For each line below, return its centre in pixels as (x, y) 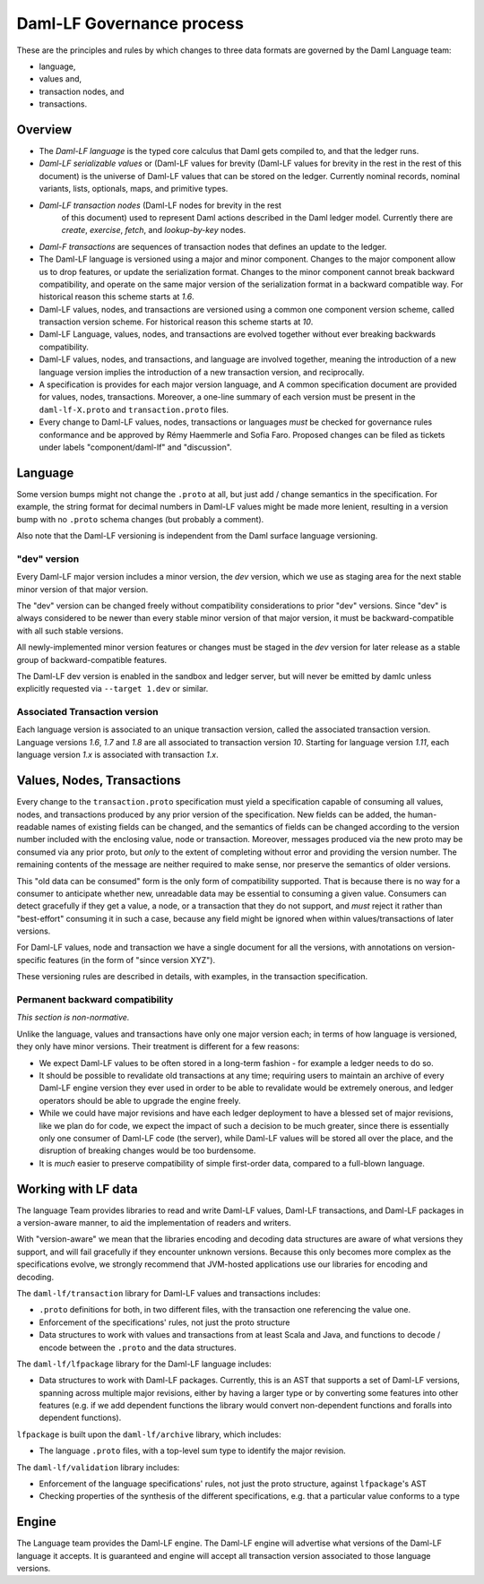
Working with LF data (77, 1188)
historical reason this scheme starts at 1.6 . (117, 297)
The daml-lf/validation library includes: (98, 1467)
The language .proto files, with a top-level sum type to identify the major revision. (193, 1451)
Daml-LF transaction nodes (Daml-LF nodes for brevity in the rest (160, 205)
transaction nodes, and (82, 91)
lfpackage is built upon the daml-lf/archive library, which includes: (149, 1434)
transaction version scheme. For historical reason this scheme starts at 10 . (176, 322)
